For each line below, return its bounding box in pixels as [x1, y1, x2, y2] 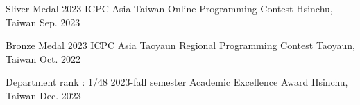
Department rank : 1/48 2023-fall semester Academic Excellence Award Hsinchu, [6, 75, 348, 89]
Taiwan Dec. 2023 [6, 88, 81, 102]
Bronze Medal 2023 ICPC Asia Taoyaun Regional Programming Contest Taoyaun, [6, 38, 355, 52]
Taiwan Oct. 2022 [6, 51, 81, 66]
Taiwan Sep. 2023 [6, 15, 80, 29]
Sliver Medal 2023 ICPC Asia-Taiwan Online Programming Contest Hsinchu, [6, 1, 333, 15]
